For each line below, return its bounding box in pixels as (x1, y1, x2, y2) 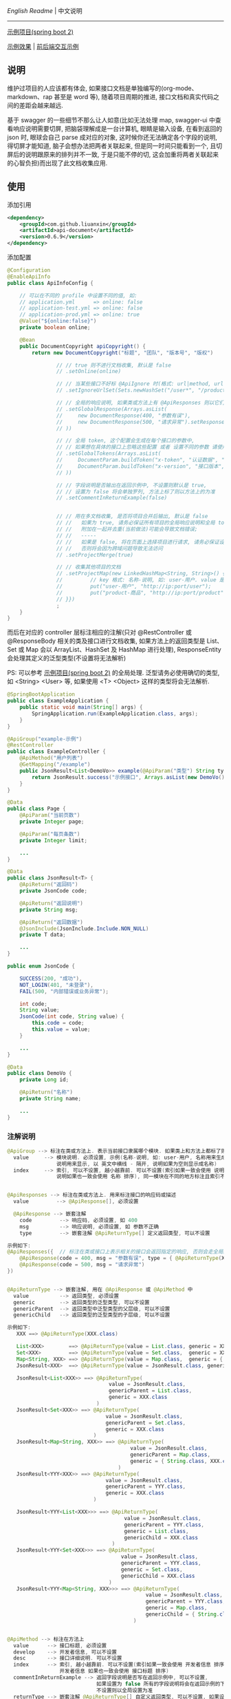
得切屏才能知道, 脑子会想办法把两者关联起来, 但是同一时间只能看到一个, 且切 (7, 141, 222, 150)
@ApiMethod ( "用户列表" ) (19, 755, 84, 762)
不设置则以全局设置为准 (96, 1687, 153, 1693)
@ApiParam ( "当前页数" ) (19, 812, 80, 819)
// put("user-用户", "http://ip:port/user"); (56, 583, 212, 590)
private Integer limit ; (19, 837, 88, 844)
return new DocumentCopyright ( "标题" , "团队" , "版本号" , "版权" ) (32, 349, 214, 356)
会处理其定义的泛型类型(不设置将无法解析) (7, 654, 126, 663)
